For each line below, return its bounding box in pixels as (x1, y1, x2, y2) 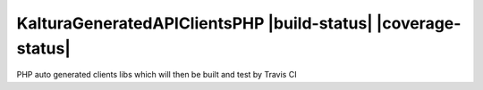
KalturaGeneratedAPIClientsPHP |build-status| (16, 13, 373, 33)
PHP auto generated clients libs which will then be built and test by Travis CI (16, 70, 297, 80)
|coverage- (376, 13, 462, 33)
